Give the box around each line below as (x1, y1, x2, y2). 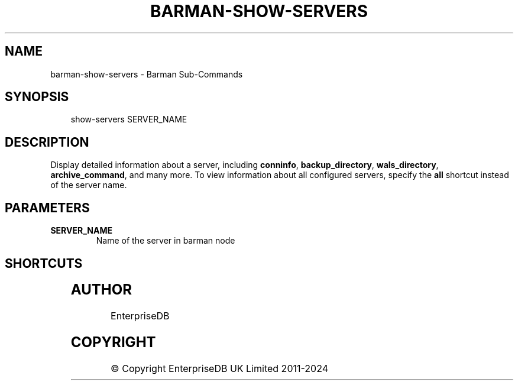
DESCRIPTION (5, 134, 89, 150)
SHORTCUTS (5, 255, 83, 271)
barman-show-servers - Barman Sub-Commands (50, 69, 243, 79)
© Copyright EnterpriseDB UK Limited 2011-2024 (111, 362, 328, 374)
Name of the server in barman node (96, 235, 235, 246)
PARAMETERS (5, 200, 90, 215)
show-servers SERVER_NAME (70, 114, 187, 125)
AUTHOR (70, 280, 132, 298)
